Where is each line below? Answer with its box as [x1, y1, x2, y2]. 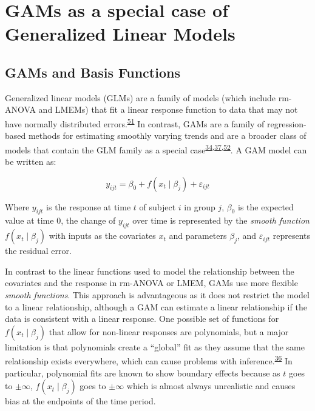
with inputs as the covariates [49, 229, 156, 242]
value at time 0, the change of [5, 214, 116, 227]
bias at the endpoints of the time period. [5, 395, 156, 407]
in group [184, 200, 215, 213]
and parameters [169, 229, 227, 242]
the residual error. [5, 244, 72, 257]
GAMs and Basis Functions [5, 62, 180, 81]
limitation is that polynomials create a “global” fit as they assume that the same [5, 340, 305, 353]
